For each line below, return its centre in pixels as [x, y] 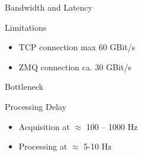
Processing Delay [36, 106]
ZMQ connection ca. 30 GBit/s [75, 66]
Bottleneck [24, 87]
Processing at [43, 146]
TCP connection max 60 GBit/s [77, 47]
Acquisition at [44, 126]
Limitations [26, 27]
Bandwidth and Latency [49, 7]
